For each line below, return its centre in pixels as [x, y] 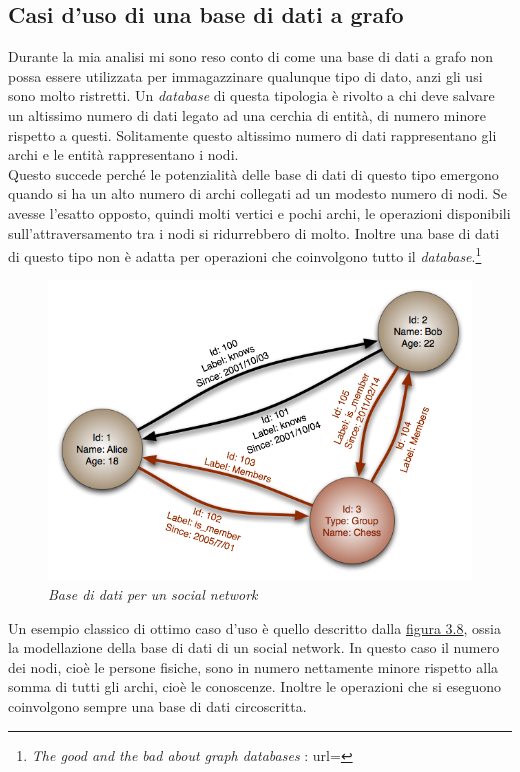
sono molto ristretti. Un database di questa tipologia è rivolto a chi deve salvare [251, 95]
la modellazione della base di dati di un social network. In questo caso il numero [254, 647]
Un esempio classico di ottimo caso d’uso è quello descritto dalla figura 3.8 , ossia [255, 627]
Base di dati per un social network [153, 594]
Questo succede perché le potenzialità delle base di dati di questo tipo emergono [253, 173]
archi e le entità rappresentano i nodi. [123, 154]
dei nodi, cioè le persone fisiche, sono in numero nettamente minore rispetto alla [253, 666]
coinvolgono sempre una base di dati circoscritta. [157, 706]
